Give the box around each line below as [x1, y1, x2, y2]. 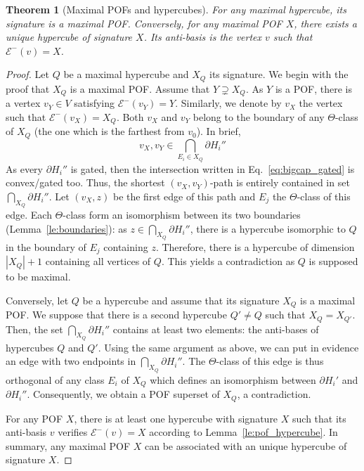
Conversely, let [6, 292, 69, 307]
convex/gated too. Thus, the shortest [6, 175, 165, 190]
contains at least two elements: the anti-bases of [112, 321, 319, 336]
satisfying [74, 96, 115, 110]
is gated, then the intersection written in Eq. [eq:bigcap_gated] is [70, 161, 355, 176]
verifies [58, 425, 88, 439]
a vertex [6, 96, 41, 110]
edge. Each [6, 207, 52, 221]
